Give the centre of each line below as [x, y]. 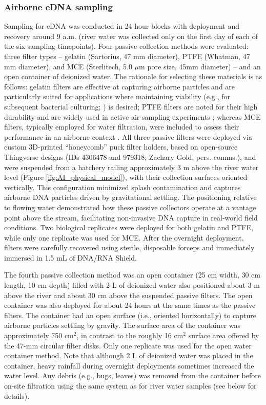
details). [17, 395]
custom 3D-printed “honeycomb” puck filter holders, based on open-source [121, 147]
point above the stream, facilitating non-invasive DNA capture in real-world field [131, 217]
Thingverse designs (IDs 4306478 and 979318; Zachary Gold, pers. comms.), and [130, 157]
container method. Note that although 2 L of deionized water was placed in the [129, 355]
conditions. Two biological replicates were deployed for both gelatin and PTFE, [129, 227]
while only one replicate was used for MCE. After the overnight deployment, [124, 237]
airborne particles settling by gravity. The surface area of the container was [122, 325]
